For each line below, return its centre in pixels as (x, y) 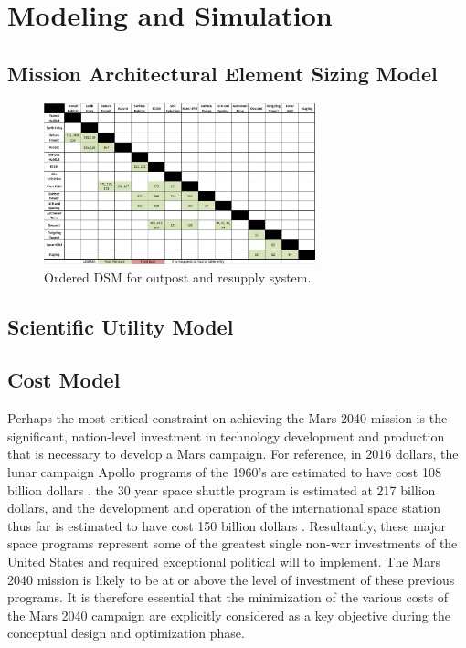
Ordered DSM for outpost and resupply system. (178, 276)
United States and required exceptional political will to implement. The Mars (224, 561)
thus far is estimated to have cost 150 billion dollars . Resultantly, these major (227, 525)
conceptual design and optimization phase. (126, 633)
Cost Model (64, 380)
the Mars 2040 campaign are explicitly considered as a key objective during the (229, 615)
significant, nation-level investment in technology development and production (226, 436)
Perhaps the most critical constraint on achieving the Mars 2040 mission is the (228, 418)
